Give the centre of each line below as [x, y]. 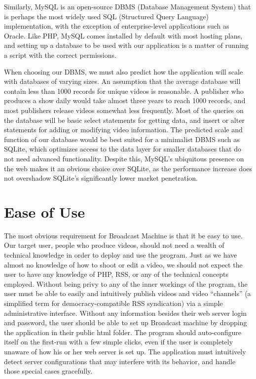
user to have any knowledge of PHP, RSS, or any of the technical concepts [116, 274]
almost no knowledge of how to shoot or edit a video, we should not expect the [123, 264]
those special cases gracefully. [48, 371]
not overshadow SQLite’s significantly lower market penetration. [101, 178]
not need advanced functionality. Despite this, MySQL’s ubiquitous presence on [124, 158]
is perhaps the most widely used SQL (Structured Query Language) [107, 16]
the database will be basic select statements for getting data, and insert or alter [124, 120]
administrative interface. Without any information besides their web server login [126, 313]
